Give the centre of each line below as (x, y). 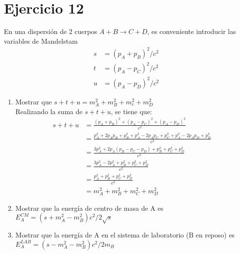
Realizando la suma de (49, 111)
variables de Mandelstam (41, 41)
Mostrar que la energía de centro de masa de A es (89, 208)
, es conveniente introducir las (192, 31)
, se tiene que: (131, 111)
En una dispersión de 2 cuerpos (51, 31)
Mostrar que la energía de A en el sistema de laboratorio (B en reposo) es (125, 235)
